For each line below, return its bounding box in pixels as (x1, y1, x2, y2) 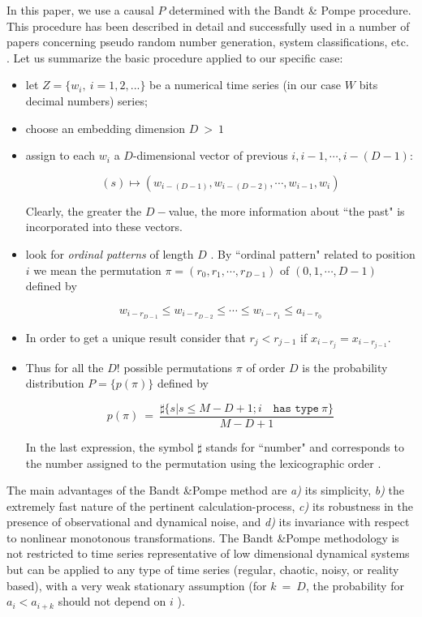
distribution (25, 375, 84, 392)
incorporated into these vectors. (25, 218, 183, 235)
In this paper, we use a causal (6, 2, 154, 18)
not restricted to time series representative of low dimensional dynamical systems (6, 545, 410, 562)
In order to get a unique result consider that (25, 328, 246, 345)
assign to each (25, 147, 96, 164)
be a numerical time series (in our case (149, 76, 342, 93)
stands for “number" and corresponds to (205, 438, 404, 455)
